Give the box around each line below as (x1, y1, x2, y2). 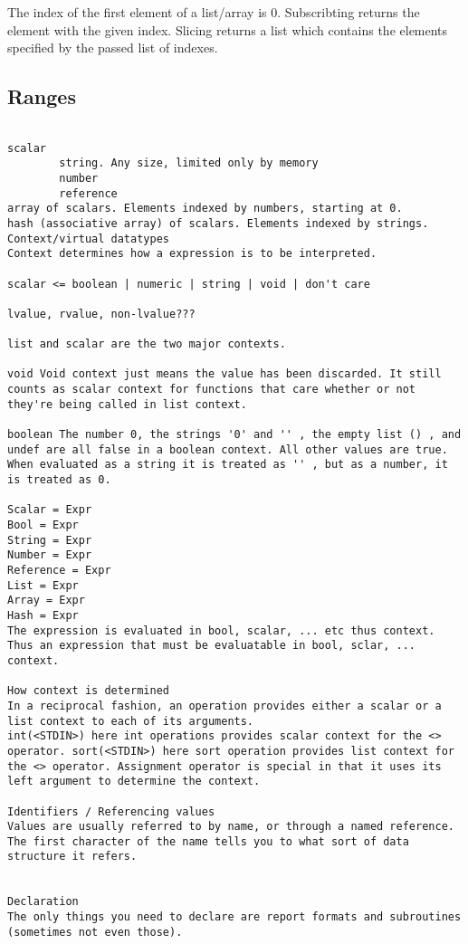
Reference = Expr (7, 564, 111, 577)
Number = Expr (7, 548, 92, 562)
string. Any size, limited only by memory (59, 157, 319, 170)
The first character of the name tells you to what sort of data (7, 834, 409, 848)
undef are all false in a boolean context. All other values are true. (7, 443, 448, 456)
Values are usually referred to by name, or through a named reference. (7, 820, 454, 834)
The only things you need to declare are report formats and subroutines (7, 911, 462, 924)
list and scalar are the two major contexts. (7, 338, 286, 351)
